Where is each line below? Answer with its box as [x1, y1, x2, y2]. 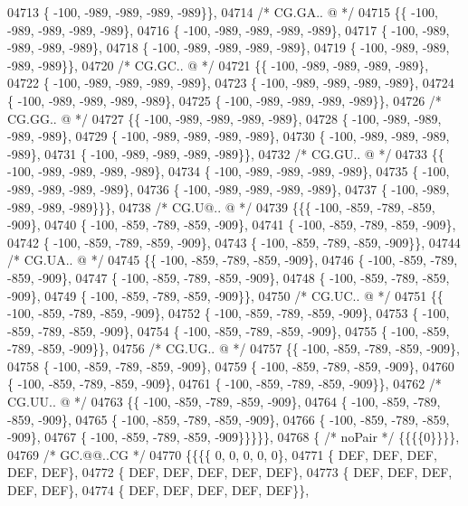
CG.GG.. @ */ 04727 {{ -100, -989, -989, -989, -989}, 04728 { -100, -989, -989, [7, 108, 442, 127]
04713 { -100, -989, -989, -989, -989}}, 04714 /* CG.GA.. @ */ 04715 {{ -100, [7, 3, 438, 21]
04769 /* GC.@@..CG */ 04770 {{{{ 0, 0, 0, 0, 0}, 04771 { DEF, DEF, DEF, [7, 445, 437, 464]
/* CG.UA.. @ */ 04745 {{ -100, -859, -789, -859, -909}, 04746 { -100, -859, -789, [7, 250, 458, 269]
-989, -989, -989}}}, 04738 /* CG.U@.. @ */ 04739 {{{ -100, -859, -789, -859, [7, 197, 435, 216]
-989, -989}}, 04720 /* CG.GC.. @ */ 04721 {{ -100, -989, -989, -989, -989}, [7, 55, 429, 74]
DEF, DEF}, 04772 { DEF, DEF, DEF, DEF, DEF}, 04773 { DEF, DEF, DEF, [7, 463, 453, 482]
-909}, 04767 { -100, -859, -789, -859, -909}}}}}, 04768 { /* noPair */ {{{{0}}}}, [7, 427, 460, 446]
